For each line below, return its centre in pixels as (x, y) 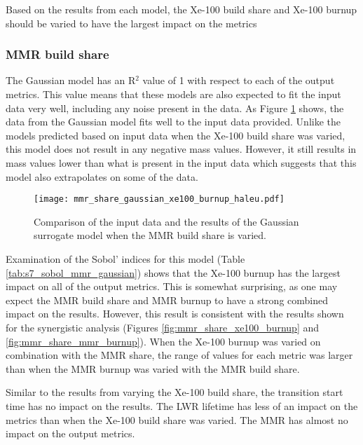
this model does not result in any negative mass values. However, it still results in (181, 149)
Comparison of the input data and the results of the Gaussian (166, 221)
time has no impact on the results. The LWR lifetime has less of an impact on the (182, 405)
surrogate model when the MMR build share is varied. (150, 235)
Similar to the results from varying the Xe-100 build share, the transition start (174, 392)
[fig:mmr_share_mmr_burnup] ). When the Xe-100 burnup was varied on (163, 341)
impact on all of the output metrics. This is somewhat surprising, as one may (172, 286)
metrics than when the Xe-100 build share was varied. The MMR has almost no (177, 419)
